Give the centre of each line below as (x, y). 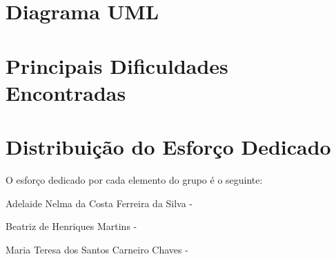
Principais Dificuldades (117, 65)
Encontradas (66, 92)
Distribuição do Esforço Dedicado (168, 147)
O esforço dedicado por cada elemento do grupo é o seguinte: (134, 180)
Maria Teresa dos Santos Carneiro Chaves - (97, 249)
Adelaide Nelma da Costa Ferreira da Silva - (99, 203)
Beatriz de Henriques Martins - (71, 226)
